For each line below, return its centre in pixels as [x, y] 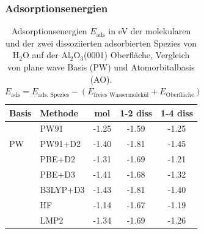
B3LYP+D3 [62, 189]
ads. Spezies [54, 95]
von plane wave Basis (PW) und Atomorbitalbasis [101, 67]
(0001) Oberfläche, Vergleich [137, 55]
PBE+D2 [58, 159]
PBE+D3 [58, 174]
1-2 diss [136, 112]
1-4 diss [177, 112]
